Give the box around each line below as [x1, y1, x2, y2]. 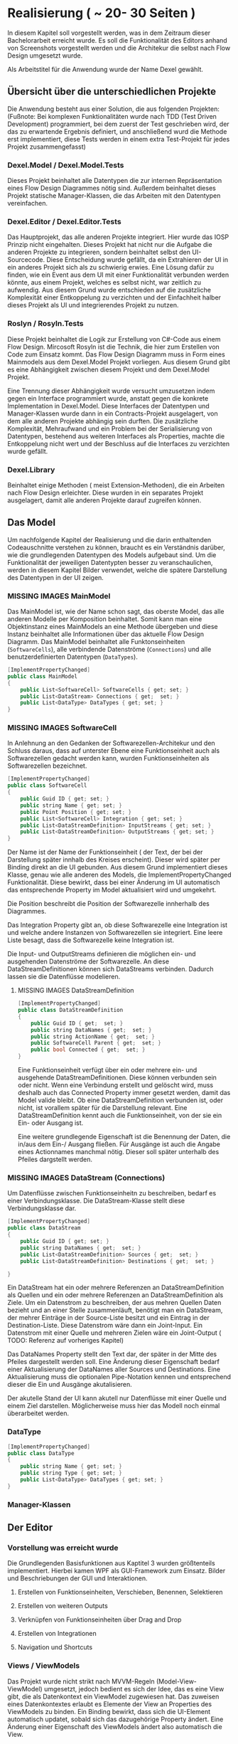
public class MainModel [7, 672, 78, 680]
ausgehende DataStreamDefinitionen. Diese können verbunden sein [17, 1073, 217, 1082]
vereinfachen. [7, 199, 48, 208]
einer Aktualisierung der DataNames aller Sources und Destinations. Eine [7, 1365, 221, 1374]
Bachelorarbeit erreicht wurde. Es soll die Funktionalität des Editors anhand [7, 36, 227, 44]
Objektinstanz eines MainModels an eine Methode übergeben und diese [7, 623, 218, 631]
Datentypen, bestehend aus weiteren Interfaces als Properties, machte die [7, 432, 225, 440]
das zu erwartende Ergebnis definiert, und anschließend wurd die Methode [7, 127, 227, 136]
